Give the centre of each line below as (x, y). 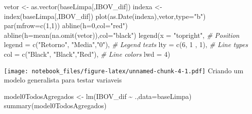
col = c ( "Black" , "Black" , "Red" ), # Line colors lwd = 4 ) (87, 54)
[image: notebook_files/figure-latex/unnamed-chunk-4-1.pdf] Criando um (124, 70)
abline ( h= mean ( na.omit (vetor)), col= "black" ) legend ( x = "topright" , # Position (122, 35)
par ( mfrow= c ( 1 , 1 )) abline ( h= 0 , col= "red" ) (66, 25)
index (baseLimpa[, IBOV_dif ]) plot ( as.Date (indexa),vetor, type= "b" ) (105, 16)
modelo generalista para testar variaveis (63, 80)
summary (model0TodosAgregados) (55, 106)
